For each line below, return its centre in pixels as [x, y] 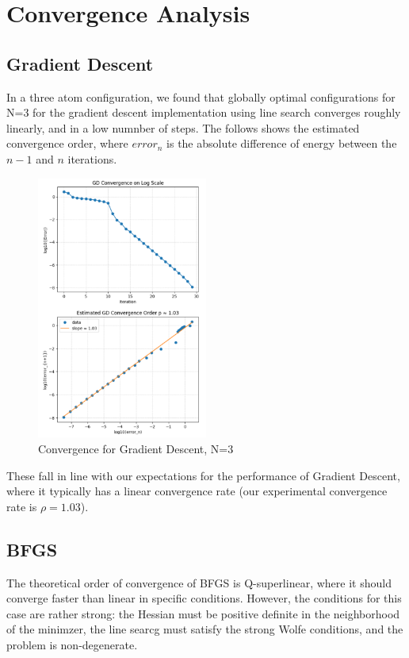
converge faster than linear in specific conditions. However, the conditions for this [204, 598]
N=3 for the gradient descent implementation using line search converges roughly [204, 112]
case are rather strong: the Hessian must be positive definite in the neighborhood [203, 613]
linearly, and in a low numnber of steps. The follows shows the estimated [183, 127]
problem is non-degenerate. [72, 645]
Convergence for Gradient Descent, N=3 [136, 449]
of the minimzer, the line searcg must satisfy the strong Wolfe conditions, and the [205, 629]
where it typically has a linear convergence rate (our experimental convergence [197, 491]
